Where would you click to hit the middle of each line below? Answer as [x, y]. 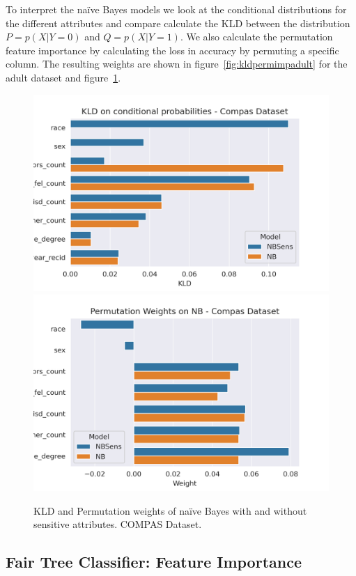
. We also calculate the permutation [256, 37]
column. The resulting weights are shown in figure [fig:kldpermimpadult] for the [177, 64]
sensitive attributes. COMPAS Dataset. [118, 524]
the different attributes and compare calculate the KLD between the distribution [178, 23]
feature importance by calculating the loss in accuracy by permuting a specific [172, 50]
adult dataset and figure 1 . [63, 77]
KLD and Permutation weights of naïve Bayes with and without [170, 510]
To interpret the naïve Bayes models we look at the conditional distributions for [176, 9]
